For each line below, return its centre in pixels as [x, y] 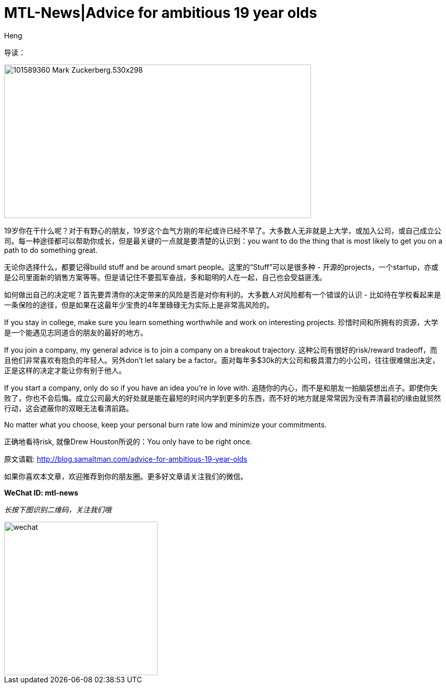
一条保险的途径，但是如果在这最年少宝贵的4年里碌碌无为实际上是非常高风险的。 [139, 305]
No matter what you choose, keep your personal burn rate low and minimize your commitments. [165, 424]
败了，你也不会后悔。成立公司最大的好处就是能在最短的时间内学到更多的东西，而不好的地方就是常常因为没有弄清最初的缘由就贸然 [222, 398]
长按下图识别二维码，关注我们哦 [58, 509]
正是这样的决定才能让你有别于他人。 [65, 370]
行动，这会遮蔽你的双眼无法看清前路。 [69, 408]
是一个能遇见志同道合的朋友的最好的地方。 [76, 332]
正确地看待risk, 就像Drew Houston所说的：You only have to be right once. [128, 441]
